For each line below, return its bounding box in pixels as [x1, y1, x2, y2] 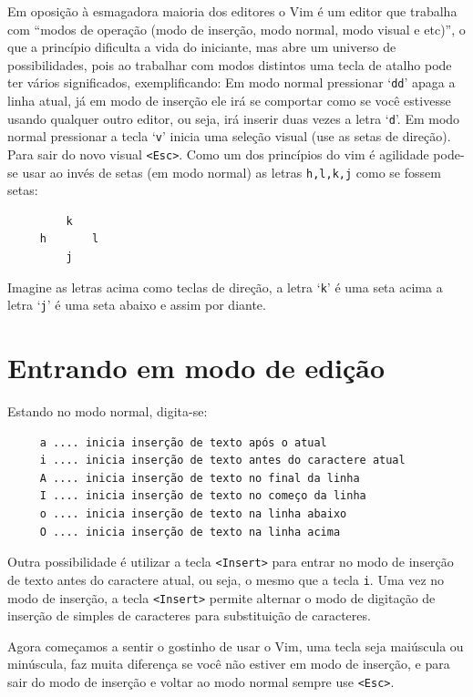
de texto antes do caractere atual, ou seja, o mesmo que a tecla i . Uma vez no [7, 569, 445, 589]
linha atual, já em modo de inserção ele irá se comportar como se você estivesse [7, 91, 451, 110]
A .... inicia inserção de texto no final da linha [39, 471, 360, 485]
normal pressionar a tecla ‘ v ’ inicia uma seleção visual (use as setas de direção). [7, 127, 451, 146]
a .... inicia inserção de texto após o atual [39, 436, 327, 449]
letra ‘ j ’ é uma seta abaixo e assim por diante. [7, 295, 266, 314]
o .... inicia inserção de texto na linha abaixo [39, 507, 347, 521]
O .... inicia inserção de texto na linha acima [39, 525, 341, 538]
